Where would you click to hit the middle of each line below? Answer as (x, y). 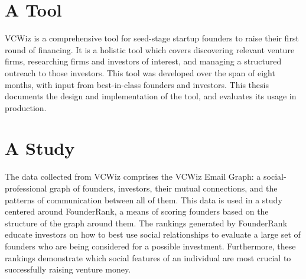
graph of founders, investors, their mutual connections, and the (164, 188)
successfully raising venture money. (68, 269)
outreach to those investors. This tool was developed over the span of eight (140, 72)
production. (26, 107)
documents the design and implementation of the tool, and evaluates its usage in (151, 96)
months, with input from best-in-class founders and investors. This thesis (137, 84)
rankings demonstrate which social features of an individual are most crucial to (148, 257)
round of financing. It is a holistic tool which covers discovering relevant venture (150, 49)
